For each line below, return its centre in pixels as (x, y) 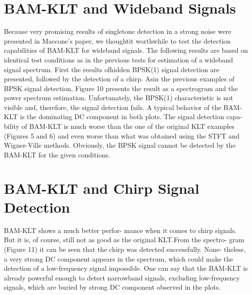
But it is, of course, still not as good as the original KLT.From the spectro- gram (124, 240)
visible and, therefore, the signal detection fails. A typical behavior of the (113, 107)
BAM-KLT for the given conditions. (57, 154)
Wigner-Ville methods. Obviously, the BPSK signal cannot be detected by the (120, 145)
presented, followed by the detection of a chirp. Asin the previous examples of (119, 79)
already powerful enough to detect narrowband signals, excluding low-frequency (122, 277)
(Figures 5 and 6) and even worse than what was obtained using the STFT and (122, 135)
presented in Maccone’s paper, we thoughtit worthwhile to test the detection (118, 40)
